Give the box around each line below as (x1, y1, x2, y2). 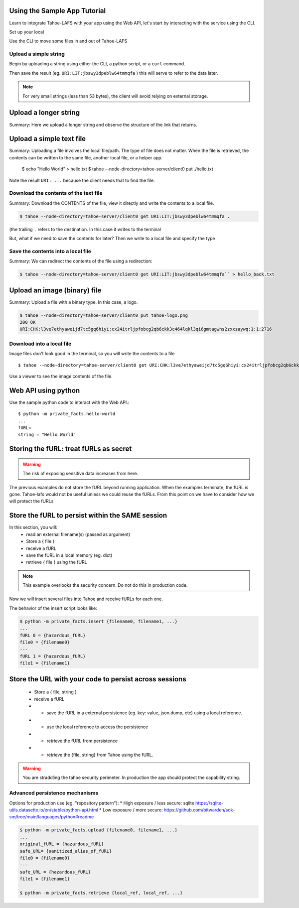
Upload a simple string (9, 50, 65, 57)
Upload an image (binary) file (9, 286, 102, 294)
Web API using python (9, 386, 80, 394)
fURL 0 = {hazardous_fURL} (19, 633, 86, 638)
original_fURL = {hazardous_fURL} (19, 841, 104, 847)
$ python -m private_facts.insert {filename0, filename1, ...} (19, 618, 178, 624)
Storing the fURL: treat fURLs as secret (9, 445, 132, 453)
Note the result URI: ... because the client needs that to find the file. (9, 177, 155, 183)
